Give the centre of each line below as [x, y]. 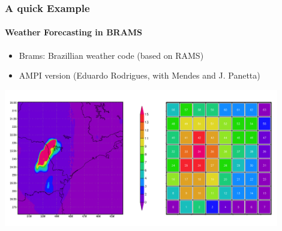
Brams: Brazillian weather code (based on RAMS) [111, 55]
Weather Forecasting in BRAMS [74, 32]
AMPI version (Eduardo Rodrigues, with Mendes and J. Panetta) [139, 75]
